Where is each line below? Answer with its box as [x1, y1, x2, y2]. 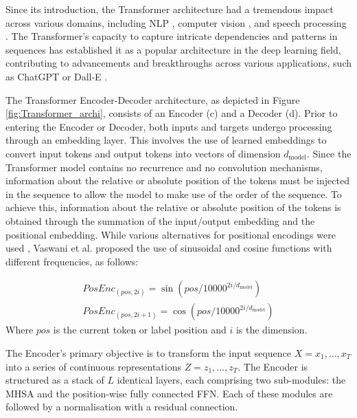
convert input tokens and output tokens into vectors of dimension [5, 146, 281, 160]
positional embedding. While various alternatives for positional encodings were [5, 227, 336, 241]
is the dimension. [235, 322, 308, 337]
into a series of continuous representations [5, 359, 181, 373]
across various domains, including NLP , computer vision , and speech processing [5, 15, 347, 30]
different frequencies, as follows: [5, 254, 139, 268]
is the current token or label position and [53, 322, 227, 337]
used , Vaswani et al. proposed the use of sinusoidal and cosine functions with [5, 241, 332, 255]
